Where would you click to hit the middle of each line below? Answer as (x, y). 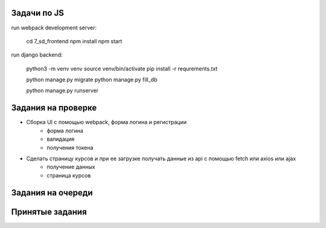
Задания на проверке (54, 108)
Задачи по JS (38, 13)
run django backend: (37, 55)
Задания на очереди (52, 193)
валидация (61, 139)
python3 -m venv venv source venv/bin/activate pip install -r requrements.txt (122, 69)
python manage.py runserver (62, 91)
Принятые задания (49, 211)
